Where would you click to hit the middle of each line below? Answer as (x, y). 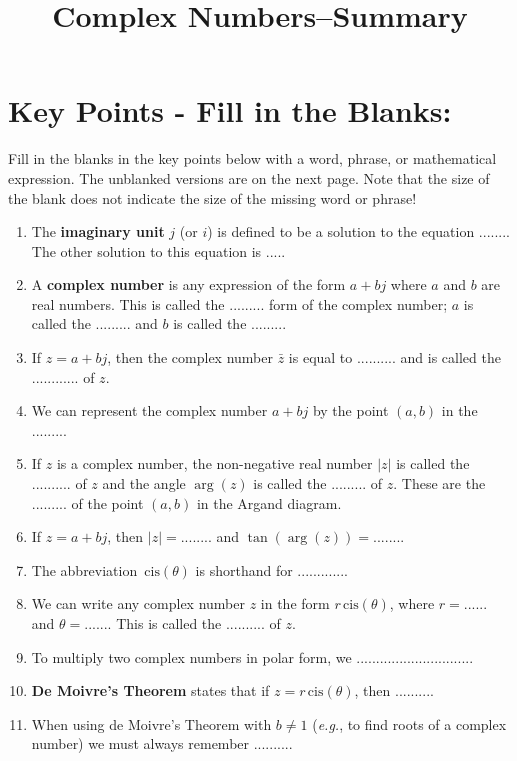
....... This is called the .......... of (182, 623)
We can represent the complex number (149, 410)
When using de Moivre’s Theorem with (151, 723)
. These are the (439, 483)
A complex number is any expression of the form (188, 284)
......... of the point (87, 502)
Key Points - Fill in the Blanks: (230, 110)
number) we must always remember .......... (162, 743)
